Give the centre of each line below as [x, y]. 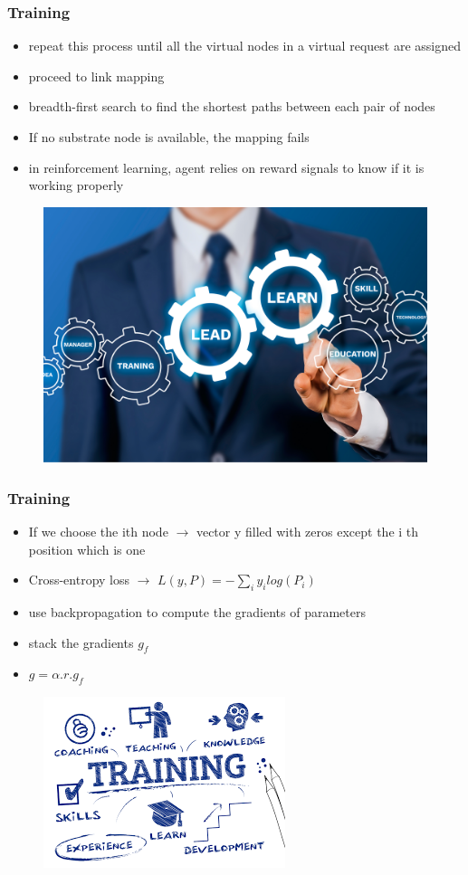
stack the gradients [81, 642]
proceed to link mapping [96, 76]
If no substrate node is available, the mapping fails [169, 137]
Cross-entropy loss [79, 580]
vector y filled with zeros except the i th [307, 531]
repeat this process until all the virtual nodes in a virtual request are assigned [244, 46]
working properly [76, 185]
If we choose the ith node [98, 531]
